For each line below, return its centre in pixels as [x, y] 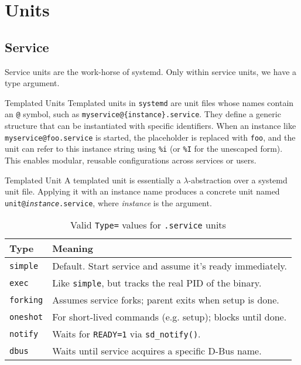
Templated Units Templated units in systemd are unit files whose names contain [149, 102]
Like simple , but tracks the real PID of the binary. [157, 283]
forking [26, 300]
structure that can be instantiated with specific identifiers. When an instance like [150, 126]
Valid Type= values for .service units [148, 225]
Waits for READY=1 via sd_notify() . [126, 334]
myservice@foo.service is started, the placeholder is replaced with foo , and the [150, 137]
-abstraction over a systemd [238, 180]
